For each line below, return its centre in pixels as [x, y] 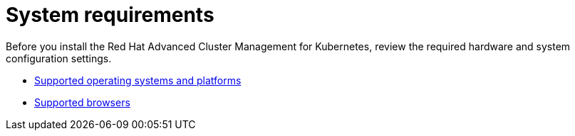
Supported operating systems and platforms [138, 80]
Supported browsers [82, 102]
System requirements [110, 15]
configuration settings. [59, 58]
